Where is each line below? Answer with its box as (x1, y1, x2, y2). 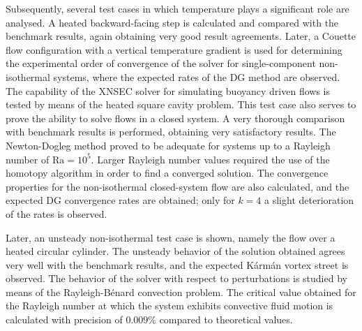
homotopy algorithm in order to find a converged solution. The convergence (6, 165, 329, 180)
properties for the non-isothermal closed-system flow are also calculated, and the (6, 179, 349, 193)
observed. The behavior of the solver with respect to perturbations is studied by (6, 271, 347, 286)
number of (6, 152, 50, 166)
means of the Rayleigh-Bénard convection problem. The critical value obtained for (6, 284, 356, 299)
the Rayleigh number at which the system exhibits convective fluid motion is (6, 298, 333, 313)
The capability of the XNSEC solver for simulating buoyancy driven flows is (6, 83, 330, 98)
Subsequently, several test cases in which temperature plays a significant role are (6, 1, 349, 15)
